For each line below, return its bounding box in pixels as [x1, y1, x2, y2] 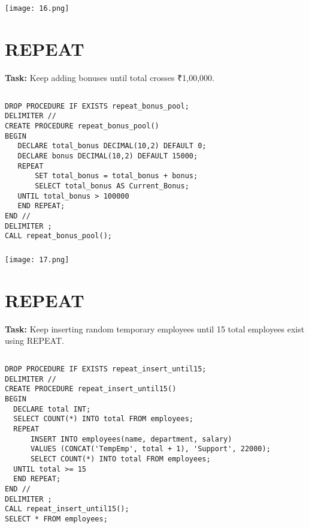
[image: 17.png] [5, 255, 69, 264]
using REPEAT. [5, 334, 64, 347]
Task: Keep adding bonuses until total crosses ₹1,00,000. [5, 71, 214, 83]
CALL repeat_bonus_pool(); [5, 232, 112, 241]
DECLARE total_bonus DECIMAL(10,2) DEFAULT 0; [17, 142, 207, 151]
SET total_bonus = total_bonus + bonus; [35, 172, 198, 181]
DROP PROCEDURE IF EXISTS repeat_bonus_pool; [5, 101, 189, 110]
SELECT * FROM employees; [5, 515, 108, 523]
